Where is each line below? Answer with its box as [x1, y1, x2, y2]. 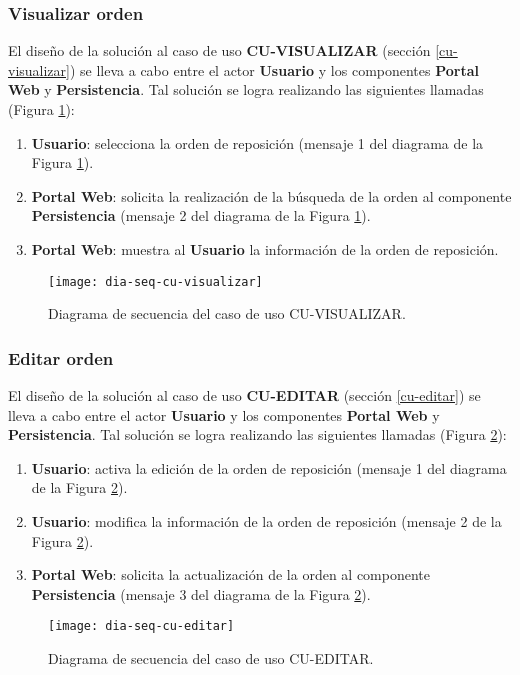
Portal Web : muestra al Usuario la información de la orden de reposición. [31, 238, 499, 259]
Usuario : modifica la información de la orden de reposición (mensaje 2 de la [31, 511, 502, 531]
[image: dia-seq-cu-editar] [48, 619, 235, 634]
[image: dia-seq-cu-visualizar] [48, 274, 263, 289]
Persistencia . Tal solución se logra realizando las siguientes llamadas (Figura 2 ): [8, 424, 507, 445]
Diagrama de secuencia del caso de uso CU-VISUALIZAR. [48, 303, 406, 324]
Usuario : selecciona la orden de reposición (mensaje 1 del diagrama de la [31, 132, 484, 153]
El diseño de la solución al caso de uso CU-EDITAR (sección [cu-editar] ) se [8, 385, 481, 406]
